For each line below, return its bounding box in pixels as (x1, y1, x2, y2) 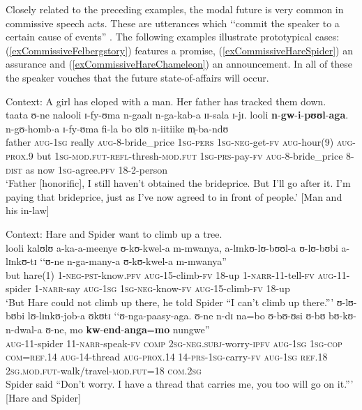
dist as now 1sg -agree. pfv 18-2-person (6, 162, 167, 176)
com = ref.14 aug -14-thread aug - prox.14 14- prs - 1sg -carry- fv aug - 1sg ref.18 (6, 349, 328, 364)
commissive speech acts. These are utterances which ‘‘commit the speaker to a (6, 15, 340, 30)
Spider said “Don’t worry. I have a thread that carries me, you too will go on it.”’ (6, 377, 354, 391)
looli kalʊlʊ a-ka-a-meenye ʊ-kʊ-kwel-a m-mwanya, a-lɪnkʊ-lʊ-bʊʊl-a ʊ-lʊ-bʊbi (6, 240, 338, 255)
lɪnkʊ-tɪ (6, 254, 37, 268)
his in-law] (6, 203, 50, 218)
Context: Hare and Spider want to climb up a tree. (6, 226, 223, 241)
